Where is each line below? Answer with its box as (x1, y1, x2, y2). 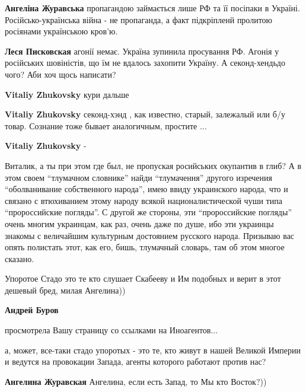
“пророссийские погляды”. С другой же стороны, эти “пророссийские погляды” (5, 206, 292, 218)
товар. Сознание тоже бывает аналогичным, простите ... (5, 119, 207, 132)
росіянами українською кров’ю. (5, 25, 118, 37)
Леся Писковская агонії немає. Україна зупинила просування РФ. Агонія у (5, 44, 279, 57)
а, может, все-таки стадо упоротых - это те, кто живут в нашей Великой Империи (5, 343, 301, 356)
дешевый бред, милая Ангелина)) (5, 283, 126, 296)
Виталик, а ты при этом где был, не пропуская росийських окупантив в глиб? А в (5, 159, 302, 171)
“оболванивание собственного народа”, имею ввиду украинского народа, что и (5, 183, 288, 195)
